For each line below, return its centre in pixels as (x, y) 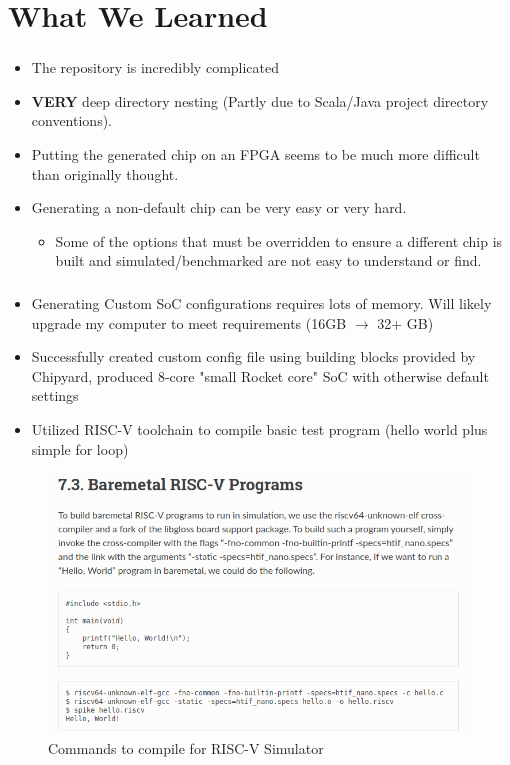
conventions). (71, 120)
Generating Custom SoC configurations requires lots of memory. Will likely (261, 302)
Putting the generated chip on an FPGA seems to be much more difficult (255, 154)
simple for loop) (80, 448)
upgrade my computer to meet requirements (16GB (189, 322)
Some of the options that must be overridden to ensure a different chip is (279, 240)
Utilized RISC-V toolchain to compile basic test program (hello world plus (259, 428)
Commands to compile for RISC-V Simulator (186, 748)
